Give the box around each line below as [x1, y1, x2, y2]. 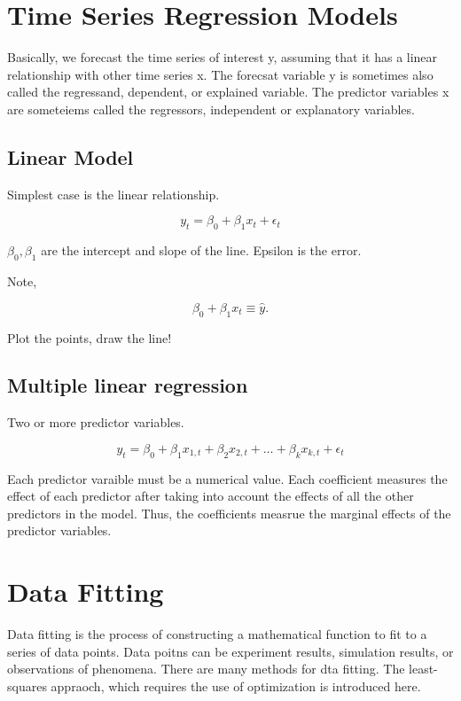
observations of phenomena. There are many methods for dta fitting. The [7, 659, 405, 678]
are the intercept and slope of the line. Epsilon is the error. [41, 241, 362, 260]
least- [409, 659, 438, 678]
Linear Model [7, 143, 134, 170]
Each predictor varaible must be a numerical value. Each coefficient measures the [7, 469, 448, 487]
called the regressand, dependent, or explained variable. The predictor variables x [7, 82, 449, 101]
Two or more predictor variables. [7, 413, 184, 432]
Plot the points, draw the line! [7, 328, 172, 347]
